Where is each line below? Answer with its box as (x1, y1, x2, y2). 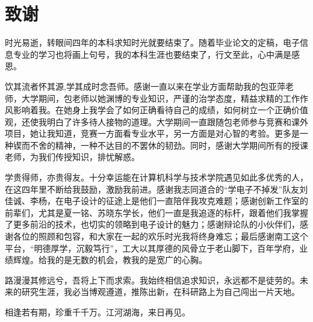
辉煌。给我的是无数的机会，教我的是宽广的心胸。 (13, 253, 207, 266)
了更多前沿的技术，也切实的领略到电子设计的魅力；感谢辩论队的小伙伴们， (5, 218, 300, 231)
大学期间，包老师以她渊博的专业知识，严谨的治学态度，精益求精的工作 (21, 91, 300, 104)
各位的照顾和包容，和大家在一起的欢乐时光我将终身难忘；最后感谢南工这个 (13, 230, 308, 243)
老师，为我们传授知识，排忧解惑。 (5, 150, 140, 163)
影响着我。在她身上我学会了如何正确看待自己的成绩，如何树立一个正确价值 (13, 104, 308, 116)
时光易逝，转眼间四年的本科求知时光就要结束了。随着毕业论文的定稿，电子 (5, 36, 300, 49)
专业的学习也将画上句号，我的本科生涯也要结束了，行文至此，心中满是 (13, 48, 291, 60)
